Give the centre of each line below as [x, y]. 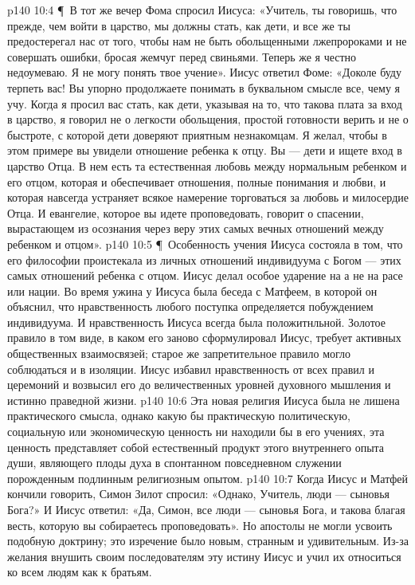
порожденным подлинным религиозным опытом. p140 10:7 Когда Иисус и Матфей [208, 478]
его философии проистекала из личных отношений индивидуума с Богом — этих [204, 259]
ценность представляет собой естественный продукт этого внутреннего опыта [196, 447]
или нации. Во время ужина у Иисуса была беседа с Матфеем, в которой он [192, 291]
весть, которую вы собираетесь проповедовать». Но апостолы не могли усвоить [200, 525]
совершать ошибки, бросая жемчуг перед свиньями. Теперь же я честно [182, 56]
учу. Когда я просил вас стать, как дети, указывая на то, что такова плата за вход [205, 103]
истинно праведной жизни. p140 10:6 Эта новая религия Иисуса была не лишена [204, 400]
